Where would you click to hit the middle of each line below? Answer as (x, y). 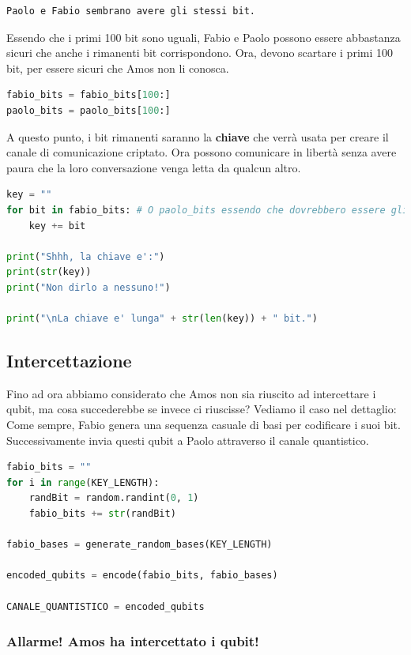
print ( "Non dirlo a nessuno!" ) (89, 287)
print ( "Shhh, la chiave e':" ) (86, 256)
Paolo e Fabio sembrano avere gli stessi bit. (131, 11)
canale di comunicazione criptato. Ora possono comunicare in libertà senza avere (202, 152)
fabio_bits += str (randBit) (102, 514)
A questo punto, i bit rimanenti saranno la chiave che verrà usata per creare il (198, 136)
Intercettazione (69, 361)
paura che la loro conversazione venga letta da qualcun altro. (154, 167)
